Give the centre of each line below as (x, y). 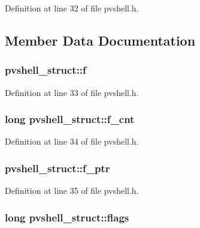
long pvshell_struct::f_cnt (70, 119)
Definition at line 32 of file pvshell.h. (72, 8)
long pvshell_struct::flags (67, 217)
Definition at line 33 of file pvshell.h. (72, 92)
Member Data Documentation (100, 40)
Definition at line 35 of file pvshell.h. (72, 190)
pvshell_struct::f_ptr (57, 168)
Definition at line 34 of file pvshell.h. (72, 141)
